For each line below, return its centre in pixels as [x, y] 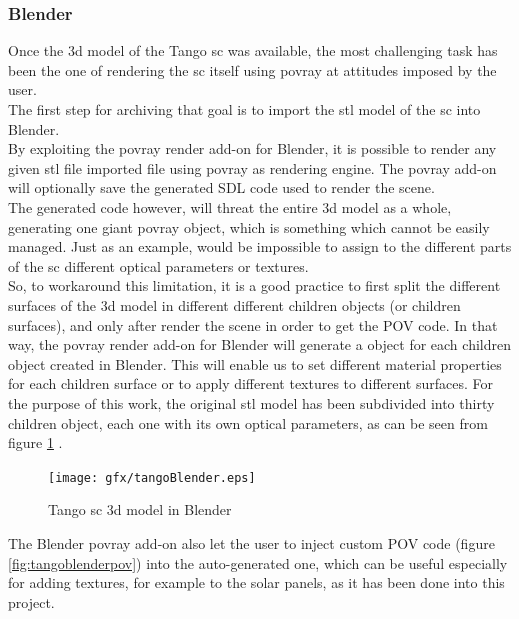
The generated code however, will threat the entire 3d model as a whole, [230, 206]
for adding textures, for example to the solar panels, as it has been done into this [256, 582]
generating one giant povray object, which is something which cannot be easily [249, 226]
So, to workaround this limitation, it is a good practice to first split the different [254, 285]
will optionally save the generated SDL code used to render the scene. [221, 187]
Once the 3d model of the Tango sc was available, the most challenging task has [253, 50]
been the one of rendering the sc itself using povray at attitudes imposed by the [252, 69]
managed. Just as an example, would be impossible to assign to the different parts [260, 246]
